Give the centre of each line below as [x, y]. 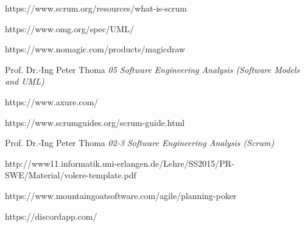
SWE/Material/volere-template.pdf [71, 175]
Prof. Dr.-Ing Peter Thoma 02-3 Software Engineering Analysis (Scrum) [140, 143]
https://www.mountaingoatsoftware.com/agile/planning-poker [121, 195]
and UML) [25, 81]
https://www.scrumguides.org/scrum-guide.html [95, 122]
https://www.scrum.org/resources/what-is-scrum [96, 8]
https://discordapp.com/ [51, 216]
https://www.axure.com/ [52, 101]
